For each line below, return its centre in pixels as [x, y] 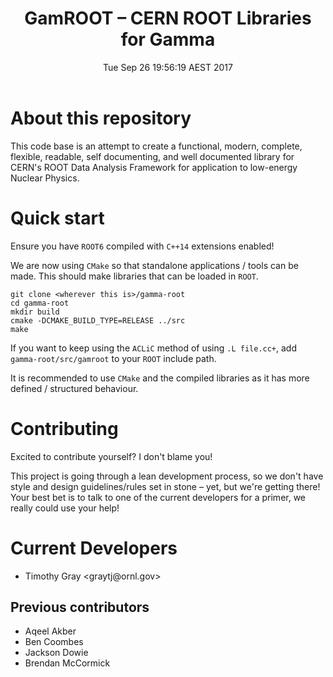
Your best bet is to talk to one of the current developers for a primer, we [158, 497]
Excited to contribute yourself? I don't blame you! [111, 456]
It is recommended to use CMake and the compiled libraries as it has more [160, 378]
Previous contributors [80, 607]
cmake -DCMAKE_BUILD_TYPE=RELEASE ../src [98, 320]
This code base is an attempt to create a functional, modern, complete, [156, 146]
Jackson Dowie [56, 653]
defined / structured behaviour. [74, 388]
